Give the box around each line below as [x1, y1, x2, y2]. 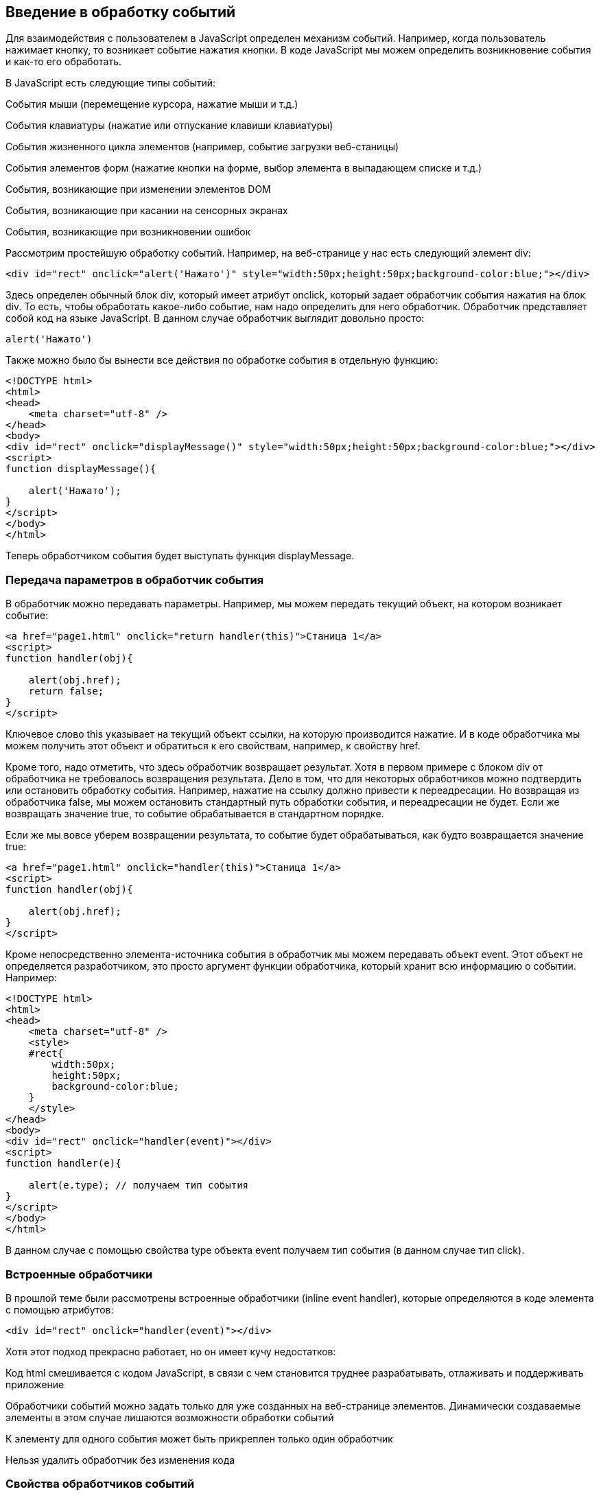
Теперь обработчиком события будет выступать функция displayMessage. [5, 550, 355, 562]
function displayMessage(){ [5, 463, 156, 475]
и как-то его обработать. [5, 56, 122, 68]
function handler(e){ [5, 1158, 121, 1169]
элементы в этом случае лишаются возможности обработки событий [5, 1411, 334, 1423]
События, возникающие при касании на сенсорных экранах [5, 204, 288, 217]
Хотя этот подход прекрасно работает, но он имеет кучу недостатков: [5, 1345, 336, 1357]
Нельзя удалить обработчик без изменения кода [5, 1453, 235, 1466]
